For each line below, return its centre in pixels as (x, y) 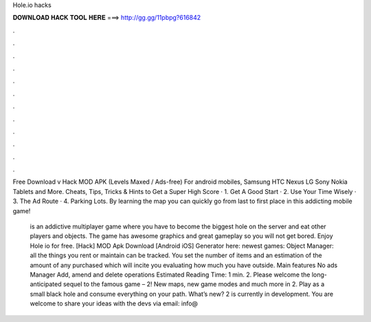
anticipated (46, 284)
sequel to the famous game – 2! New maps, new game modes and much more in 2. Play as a (194, 284)
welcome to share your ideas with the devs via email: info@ (114, 303)
